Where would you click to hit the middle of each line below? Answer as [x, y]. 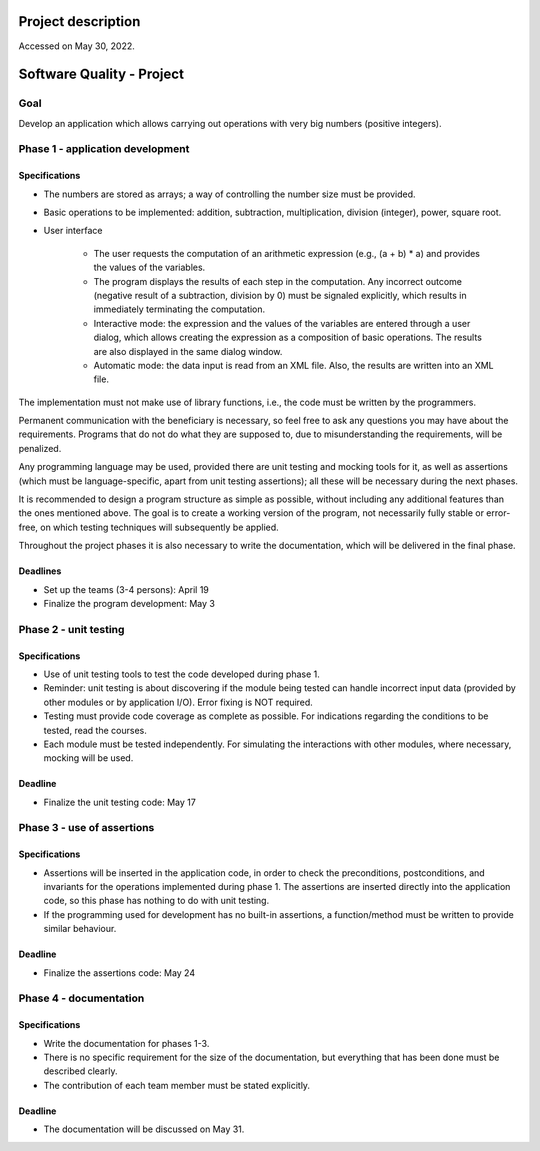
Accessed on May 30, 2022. [76, 46]
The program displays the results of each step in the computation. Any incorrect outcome [277, 281]
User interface [73, 231]
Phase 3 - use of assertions [86, 828]
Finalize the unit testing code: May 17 [120, 802]
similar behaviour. [80, 929]
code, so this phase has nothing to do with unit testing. [156, 901]
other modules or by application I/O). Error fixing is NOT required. [178, 702]
